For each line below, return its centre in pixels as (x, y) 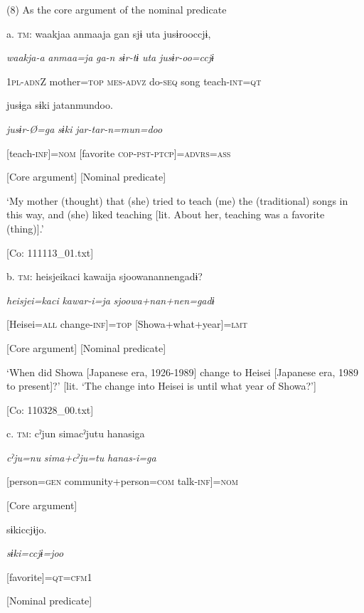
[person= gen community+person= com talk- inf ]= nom (122, 481)
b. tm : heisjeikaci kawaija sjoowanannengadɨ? (105, 276)
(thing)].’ (25, 228)
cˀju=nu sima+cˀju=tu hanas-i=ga (81, 457)
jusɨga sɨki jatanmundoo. (60, 105)
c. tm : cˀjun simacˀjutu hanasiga (76, 433)
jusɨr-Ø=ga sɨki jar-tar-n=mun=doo (85, 128)
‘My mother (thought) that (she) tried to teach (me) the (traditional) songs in (177, 200)
